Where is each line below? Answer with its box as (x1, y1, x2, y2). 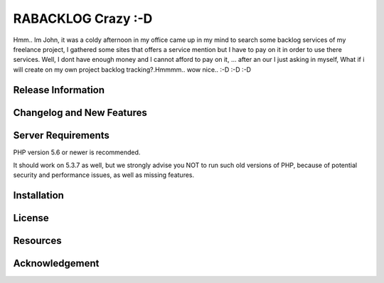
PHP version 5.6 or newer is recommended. (13, 148, 141, 156)
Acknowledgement (13, 257, 100, 269)
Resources (13, 235, 62, 247)
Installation (13, 189, 64, 202)
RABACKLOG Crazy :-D (13, 11, 153, 26)
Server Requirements (13, 129, 110, 141)
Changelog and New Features (13, 107, 147, 119)
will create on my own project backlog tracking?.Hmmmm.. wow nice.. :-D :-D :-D (13, 65, 252, 74)
